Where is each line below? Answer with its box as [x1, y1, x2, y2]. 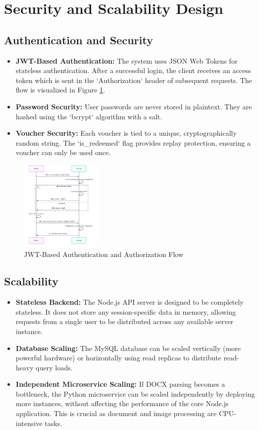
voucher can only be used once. [15, 147, 111, 158]
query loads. [35, 362, 73, 372]
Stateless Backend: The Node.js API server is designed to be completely [15, 297, 244, 307]
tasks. [44, 418, 62, 428]
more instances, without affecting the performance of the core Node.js [15, 398, 229, 409]
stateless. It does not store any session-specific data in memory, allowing [15, 306, 236, 317]
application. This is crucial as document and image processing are [15, 408, 217, 419]
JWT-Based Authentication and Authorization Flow [24, 249, 183, 259]
